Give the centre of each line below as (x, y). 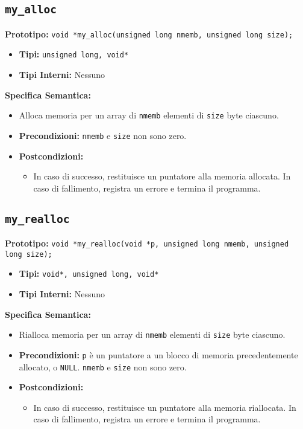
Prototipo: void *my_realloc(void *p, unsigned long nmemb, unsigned (147, 243)
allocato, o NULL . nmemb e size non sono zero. (103, 366)
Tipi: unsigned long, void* (74, 54)
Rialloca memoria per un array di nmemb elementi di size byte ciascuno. (152, 334)
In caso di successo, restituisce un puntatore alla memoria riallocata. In (165, 407)
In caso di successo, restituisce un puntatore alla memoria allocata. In (162, 176)
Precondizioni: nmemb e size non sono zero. (103, 135)
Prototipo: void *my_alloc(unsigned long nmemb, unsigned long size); (149, 34)
